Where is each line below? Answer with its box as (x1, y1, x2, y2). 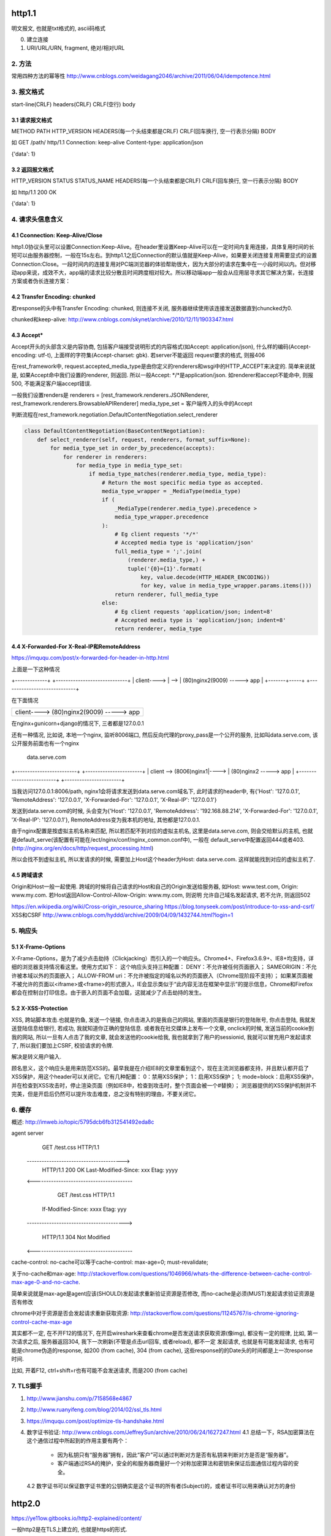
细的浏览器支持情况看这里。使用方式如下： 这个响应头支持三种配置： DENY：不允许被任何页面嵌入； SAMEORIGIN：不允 (11, 963, 317, 971)
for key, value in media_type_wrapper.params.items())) (140, 582, 312, 589)
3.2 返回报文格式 (11, 166, 54, 173)
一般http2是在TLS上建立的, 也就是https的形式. (11, 1526, 127, 1533)
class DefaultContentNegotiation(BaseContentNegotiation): (24, 428, 205, 434)
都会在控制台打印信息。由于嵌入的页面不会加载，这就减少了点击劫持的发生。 (11, 989, 205, 997)
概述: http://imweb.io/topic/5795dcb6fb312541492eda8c (11, 1118, 154, 1126)
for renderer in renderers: (63, 453, 147, 460)
